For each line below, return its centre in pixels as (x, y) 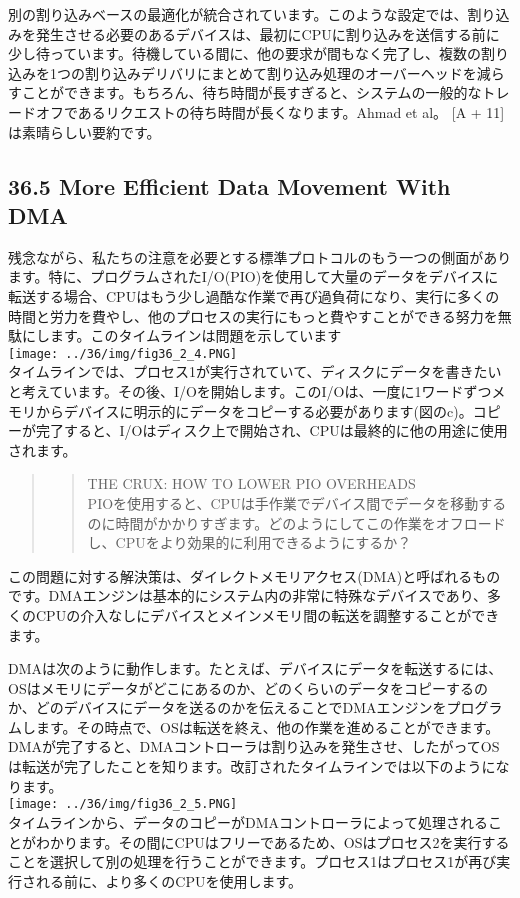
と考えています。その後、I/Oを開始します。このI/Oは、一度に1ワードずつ (250, 390)
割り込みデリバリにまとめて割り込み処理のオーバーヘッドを (280, 72)
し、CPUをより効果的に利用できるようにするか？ (249, 542)
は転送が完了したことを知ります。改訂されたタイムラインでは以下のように (252, 766)
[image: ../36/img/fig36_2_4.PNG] (123, 353)
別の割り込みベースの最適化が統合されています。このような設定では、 (238, 14)
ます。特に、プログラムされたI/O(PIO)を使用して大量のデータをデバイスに (253, 276)
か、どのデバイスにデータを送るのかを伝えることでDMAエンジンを (227, 707)
